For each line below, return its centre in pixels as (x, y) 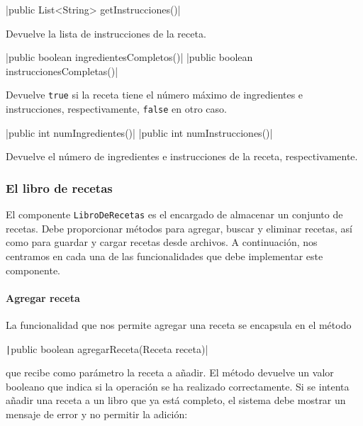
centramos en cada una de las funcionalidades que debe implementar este (164, 256)
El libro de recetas (59, 187)
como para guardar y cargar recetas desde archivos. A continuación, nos (162, 242)
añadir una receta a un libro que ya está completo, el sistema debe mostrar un (176, 400)
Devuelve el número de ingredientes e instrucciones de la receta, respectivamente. (182, 156)
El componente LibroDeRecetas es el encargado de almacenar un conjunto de (174, 214)
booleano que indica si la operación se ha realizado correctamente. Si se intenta (178, 386)
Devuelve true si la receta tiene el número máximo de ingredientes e (155, 95)
